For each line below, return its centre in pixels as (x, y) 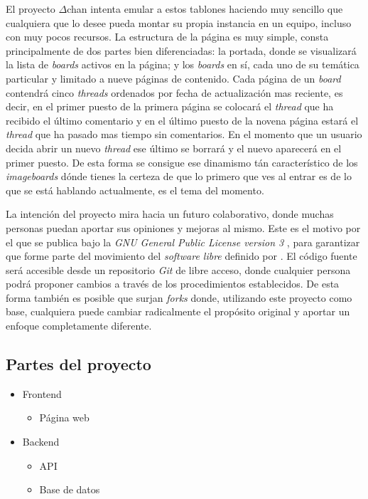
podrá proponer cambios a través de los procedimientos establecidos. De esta (173, 284)
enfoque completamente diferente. (79, 326)
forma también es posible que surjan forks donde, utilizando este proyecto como (179, 297)
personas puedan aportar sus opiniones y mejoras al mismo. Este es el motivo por (183, 227)
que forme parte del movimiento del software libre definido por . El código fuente (182, 256)
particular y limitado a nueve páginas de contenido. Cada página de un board (173, 78)
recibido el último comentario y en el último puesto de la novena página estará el (182, 120)
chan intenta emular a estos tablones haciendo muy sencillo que (205, 9)
